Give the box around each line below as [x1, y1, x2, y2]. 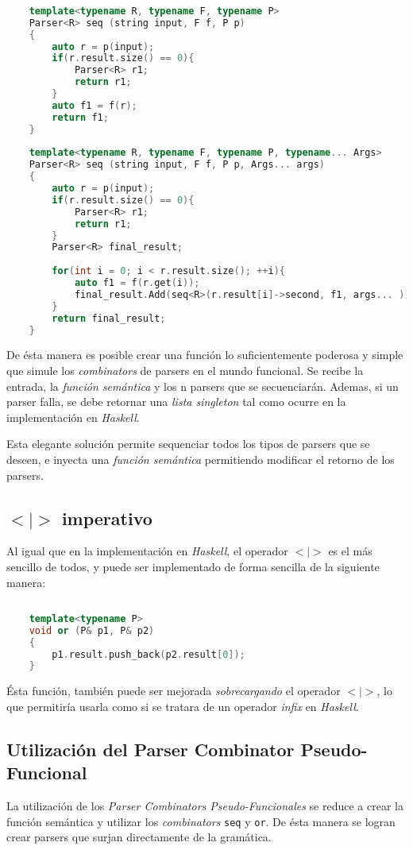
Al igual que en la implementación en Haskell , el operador [6, 543, 288, 559]
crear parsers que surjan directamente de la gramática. [6, 829, 272, 845]
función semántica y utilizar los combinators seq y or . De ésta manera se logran [6, 813, 396, 829]
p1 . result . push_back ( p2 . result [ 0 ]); [52, 648, 245, 660]
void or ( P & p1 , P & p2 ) [29, 624, 155, 636]
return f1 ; [52, 111, 109, 123]
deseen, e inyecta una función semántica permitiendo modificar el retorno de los [6, 450, 395, 467]
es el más [328, 543, 372, 559]
